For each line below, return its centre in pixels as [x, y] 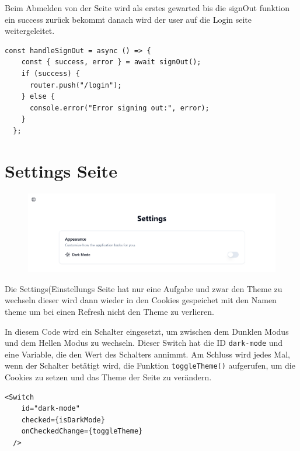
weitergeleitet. [30, 31]
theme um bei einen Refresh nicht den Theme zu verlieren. [109, 311]
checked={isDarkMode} [63, 420]
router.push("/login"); [76, 85]
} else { [38, 97]
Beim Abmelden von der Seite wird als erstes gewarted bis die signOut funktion [147, 8]
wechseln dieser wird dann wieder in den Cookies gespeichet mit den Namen [141, 300]
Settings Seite [61, 170]
